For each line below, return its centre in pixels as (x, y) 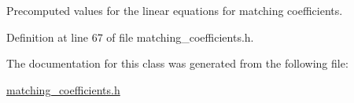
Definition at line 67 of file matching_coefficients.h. (130, 37)
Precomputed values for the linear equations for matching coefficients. (175, 10)
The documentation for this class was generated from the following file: (177, 63)
